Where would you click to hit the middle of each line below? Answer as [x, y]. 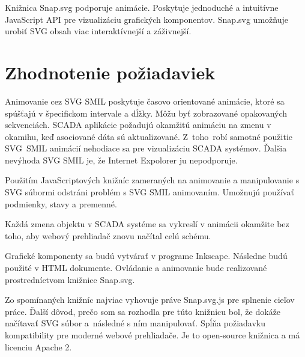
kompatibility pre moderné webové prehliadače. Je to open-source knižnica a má [152, 335]
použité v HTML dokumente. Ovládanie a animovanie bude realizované [136, 268]
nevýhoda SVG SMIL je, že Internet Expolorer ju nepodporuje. [121, 160]
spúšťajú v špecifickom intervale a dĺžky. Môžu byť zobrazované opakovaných [146, 113]
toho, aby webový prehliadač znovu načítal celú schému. [108, 235]
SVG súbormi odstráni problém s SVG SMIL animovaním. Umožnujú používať [149, 192]
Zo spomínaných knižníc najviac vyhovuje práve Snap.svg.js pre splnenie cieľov [150, 300]
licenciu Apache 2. [38, 346]
